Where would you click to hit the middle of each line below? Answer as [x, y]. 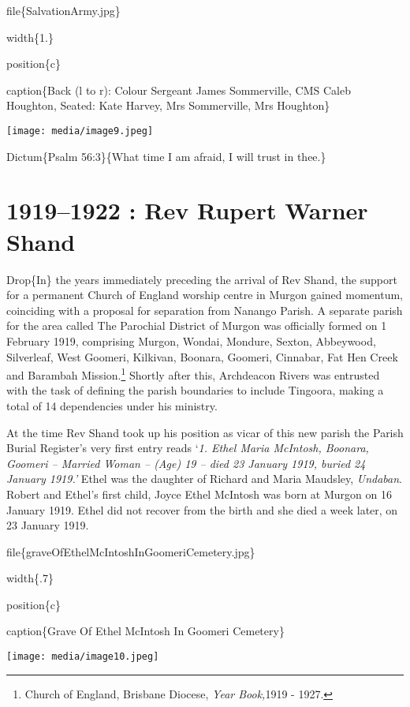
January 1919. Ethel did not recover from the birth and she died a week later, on [202, 509]
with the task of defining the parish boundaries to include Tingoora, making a [195, 390]
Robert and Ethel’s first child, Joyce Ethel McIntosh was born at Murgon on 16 [199, 494]
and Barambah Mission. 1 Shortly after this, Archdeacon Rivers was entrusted [193, 374]
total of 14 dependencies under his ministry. [112, 405]
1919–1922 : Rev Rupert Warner [187, 210]
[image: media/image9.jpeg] [80, 131]
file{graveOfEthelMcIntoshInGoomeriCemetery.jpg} [131, 551]
